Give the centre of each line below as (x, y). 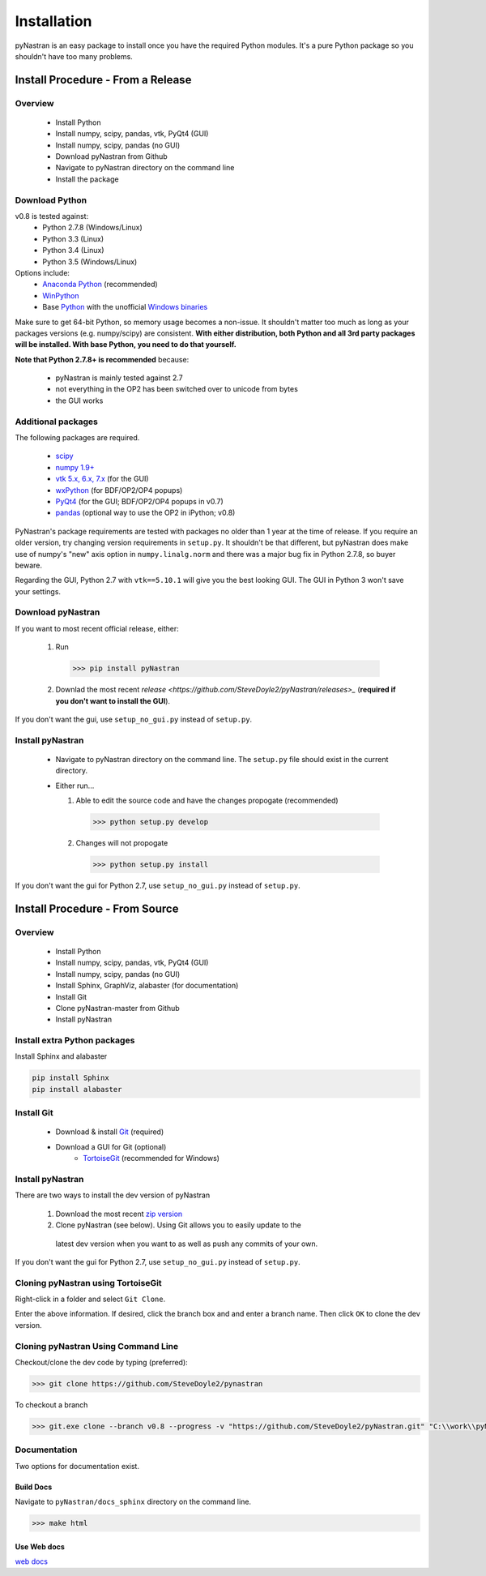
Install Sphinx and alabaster (61, 1056)
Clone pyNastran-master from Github (117, 1008)
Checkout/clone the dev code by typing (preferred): (101, 1362)
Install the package (87, 179)
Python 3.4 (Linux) (73, 251)
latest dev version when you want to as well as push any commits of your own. (187, 1244)
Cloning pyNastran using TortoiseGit (88, 1283)
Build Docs (34, 1487)
